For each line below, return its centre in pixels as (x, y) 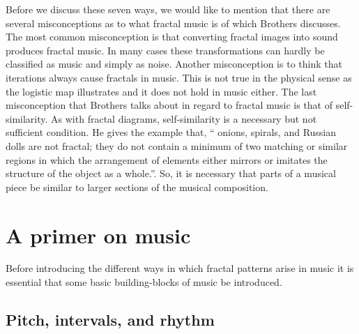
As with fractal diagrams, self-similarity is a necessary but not (184, 118)
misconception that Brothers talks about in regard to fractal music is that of (169, 105)
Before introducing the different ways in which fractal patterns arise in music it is (180, 268)
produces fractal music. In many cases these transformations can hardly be (165, 50)
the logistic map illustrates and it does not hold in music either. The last (161, 91)
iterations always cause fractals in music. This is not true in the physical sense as (179, 77)
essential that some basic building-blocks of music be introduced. (144, 282)
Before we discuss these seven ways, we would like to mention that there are (168, 9)
